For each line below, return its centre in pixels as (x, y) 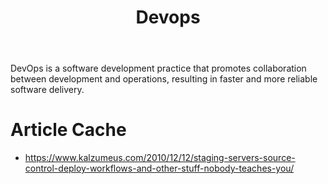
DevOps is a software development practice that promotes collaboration (158, 68)
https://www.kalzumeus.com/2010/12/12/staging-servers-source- (160, 158)
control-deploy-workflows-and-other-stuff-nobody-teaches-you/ (159, 168)
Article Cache (68, 130)
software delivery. (47, 90)
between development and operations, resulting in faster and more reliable (164, 79)
